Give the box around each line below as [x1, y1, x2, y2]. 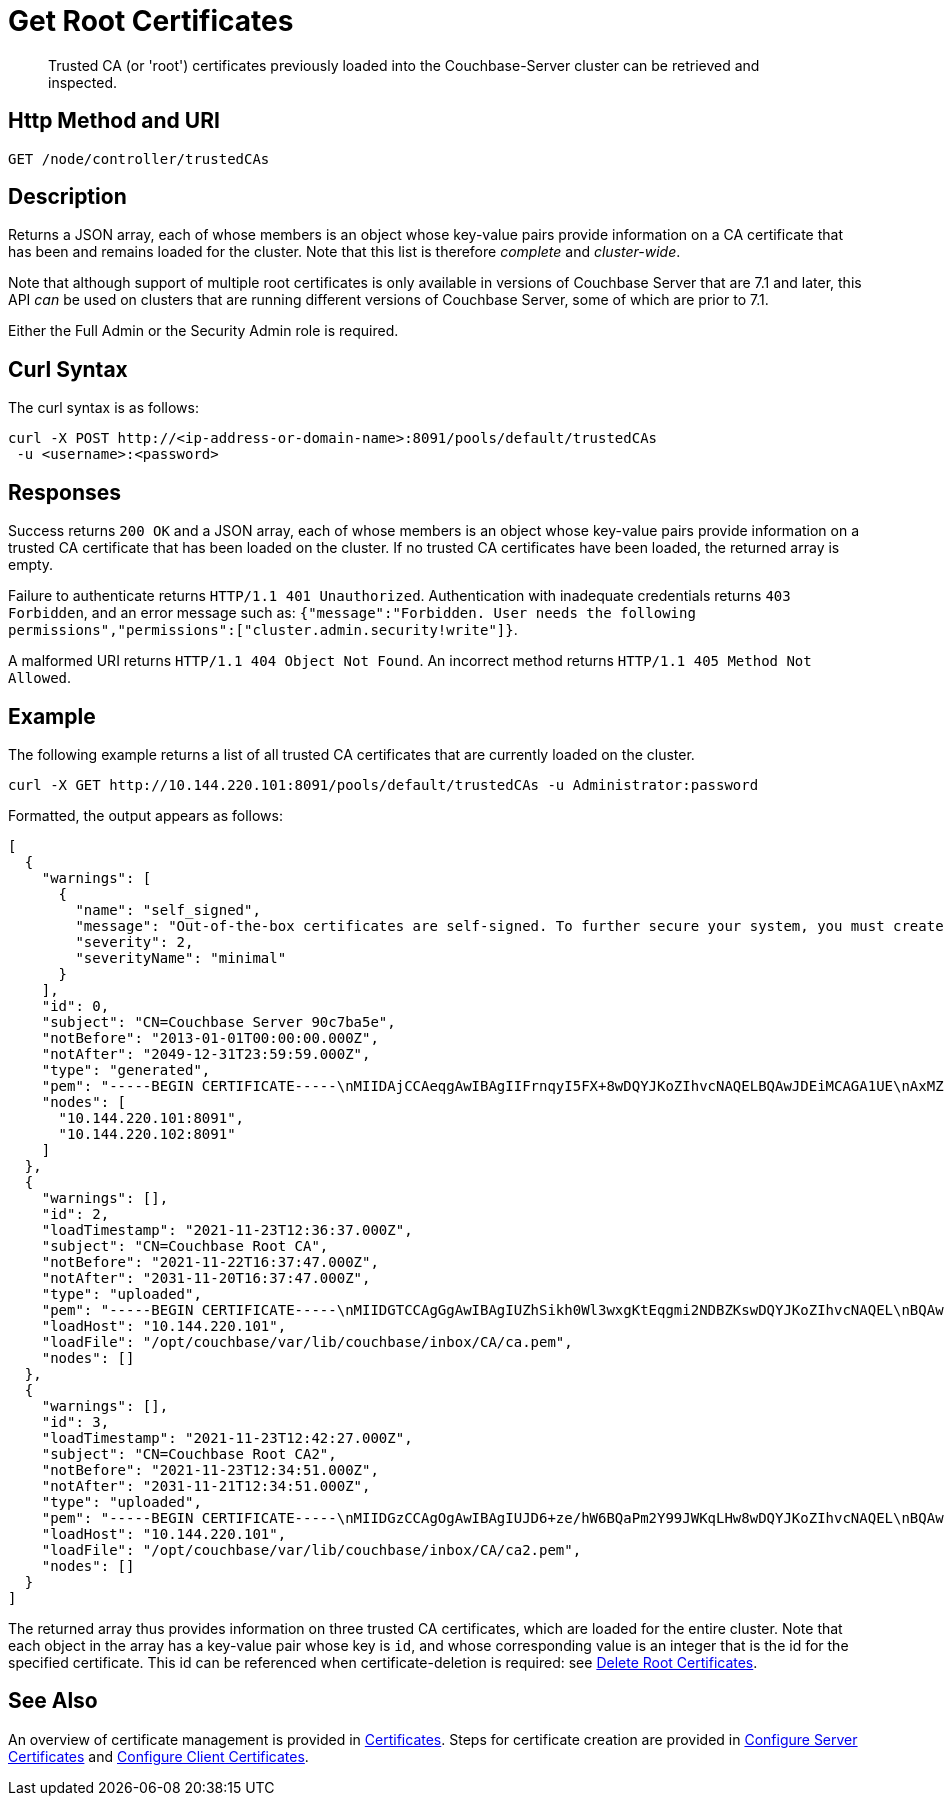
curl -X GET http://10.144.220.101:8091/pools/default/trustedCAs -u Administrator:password [8, 776, 759, 793]
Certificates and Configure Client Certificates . [8, 1747, 309, 1765]
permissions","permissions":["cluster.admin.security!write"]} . [8, 621, 518, 639]
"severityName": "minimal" [75, 949, 287, 966]
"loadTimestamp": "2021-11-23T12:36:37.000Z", [41, 1221, 413, 1238]
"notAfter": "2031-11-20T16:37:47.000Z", [41, 1269, 371, 1286]
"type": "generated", [41, 1061, 211, 1078]
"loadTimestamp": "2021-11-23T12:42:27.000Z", [41, 1429, 413, 1446]
